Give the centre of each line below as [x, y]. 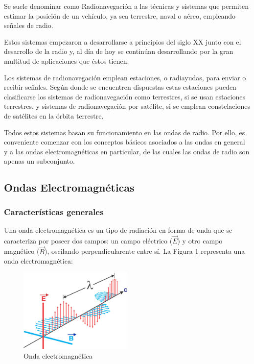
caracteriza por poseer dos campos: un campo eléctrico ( [88, 240]
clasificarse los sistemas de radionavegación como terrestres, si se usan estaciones [125, 96]
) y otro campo [200, 240]
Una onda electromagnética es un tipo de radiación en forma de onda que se [118, 230]
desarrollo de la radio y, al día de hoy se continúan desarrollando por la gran [119, 51]
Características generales [54, 211]
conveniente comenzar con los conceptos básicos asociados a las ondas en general [125, 142]
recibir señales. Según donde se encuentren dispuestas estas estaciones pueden [120, 87]
